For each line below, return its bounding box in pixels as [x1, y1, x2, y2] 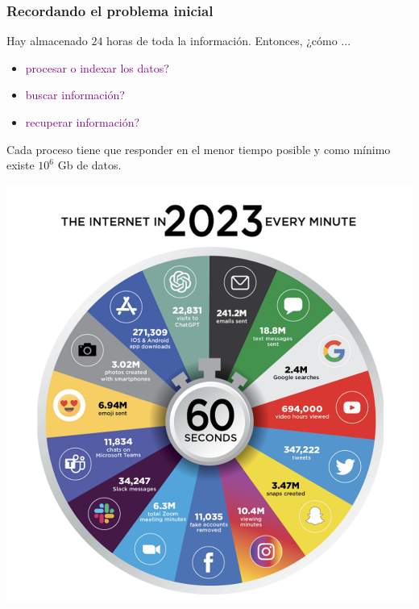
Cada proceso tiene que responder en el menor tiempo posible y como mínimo [6, 140, 391, 157]
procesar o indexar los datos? [25, 59, 169, 76]
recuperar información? [25, 114, 140, 130]
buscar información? [25, 86, 125, 103]
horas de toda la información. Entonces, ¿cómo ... [106, 32, 351, 49]
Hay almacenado [6, 32, 88, 49]
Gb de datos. [57, 156, 122, 173]
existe [6, 156, 35, 173]
